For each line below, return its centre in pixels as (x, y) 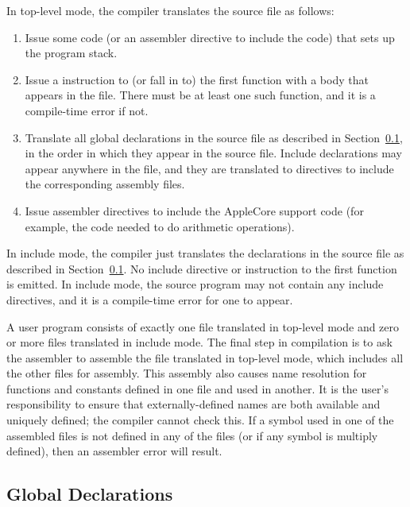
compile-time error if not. (87, 110)
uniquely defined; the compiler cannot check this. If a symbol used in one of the (200, 420)
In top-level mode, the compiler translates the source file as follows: (170, 10)
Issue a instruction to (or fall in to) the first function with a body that (197, 79)
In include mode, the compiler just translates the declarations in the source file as (205, 253)
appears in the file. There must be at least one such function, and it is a (200, 95)
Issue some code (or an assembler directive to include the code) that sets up (210, 37)
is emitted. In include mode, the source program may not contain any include (195, 284)
